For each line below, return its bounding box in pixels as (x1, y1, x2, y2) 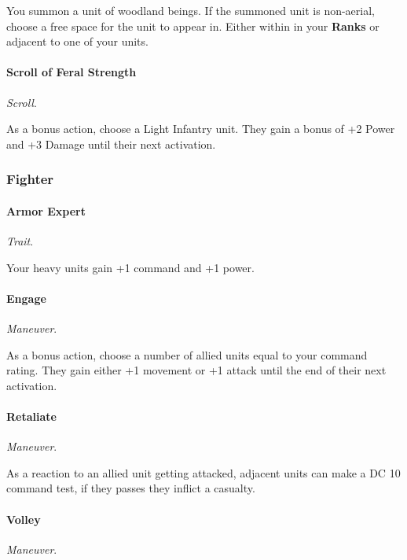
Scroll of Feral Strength (6, 64, 137, 80)
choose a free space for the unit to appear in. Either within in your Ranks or (6, 17, 379, 34)
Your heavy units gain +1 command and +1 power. (6, 259, 255, 275)
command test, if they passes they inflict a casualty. (6, 480, 255, 496)
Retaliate (6, 407, 57, 424)
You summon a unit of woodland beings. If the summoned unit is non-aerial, (6, 2, 375, 18)
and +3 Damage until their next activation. (6, 135, 216, 152)
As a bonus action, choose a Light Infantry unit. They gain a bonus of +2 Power (6, 120, 395, 137)
